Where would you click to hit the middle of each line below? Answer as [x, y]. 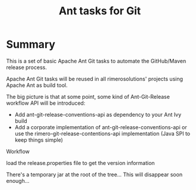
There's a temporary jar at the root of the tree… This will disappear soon [94, 175]
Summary [31, 44]
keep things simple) [39, 140]
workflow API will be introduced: [46, 103]
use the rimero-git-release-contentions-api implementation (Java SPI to [102, 133]
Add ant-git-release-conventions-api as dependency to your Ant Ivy [98, 114]
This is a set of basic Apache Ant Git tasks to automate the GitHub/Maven [96, 61]
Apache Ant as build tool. [37, 85]
